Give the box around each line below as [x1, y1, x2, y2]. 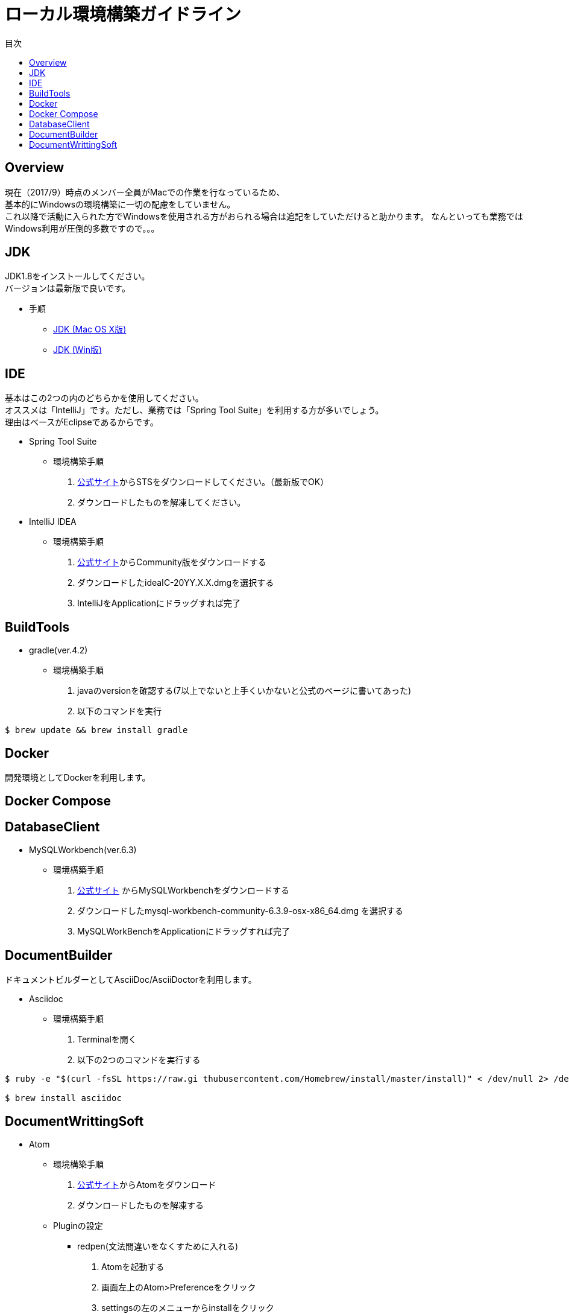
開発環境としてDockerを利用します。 [5, 772, 151, 782]
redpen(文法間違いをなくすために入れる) [77, 1240, 238, 1251]
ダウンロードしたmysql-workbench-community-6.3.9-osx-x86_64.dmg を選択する [77, 906, 403, 916]
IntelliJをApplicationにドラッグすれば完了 [77, 598, 241, 609]
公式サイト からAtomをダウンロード [77, 1179, 216, 1190]
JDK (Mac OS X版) [53, 324, 127, 335]
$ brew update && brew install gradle [5, 725, 188, 735]
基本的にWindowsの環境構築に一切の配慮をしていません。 [5, 198, 236, 209]
